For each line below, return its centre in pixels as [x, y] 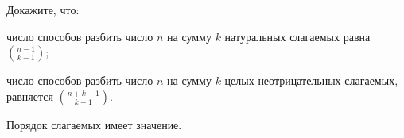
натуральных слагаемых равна [297, 36]
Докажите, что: [43, 10]
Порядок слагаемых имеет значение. [94, 124]
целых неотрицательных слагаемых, [311, 80]
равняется [30, 96]
